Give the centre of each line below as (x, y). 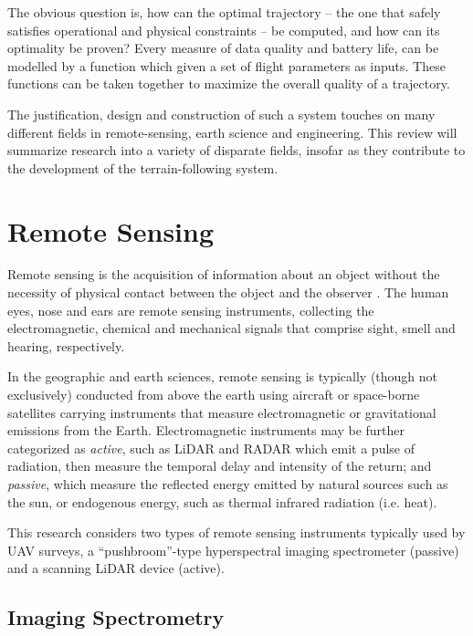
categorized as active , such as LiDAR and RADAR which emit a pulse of (211, 448)
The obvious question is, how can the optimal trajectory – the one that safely (224, 12)
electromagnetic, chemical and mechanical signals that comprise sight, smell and (231, 328)
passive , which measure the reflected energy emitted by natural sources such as (228, 484)
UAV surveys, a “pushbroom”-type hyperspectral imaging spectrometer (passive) (233, 550)
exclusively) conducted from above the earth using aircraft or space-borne (214, 395)
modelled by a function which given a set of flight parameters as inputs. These (226, 65)
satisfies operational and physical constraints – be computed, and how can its (224, 30)
